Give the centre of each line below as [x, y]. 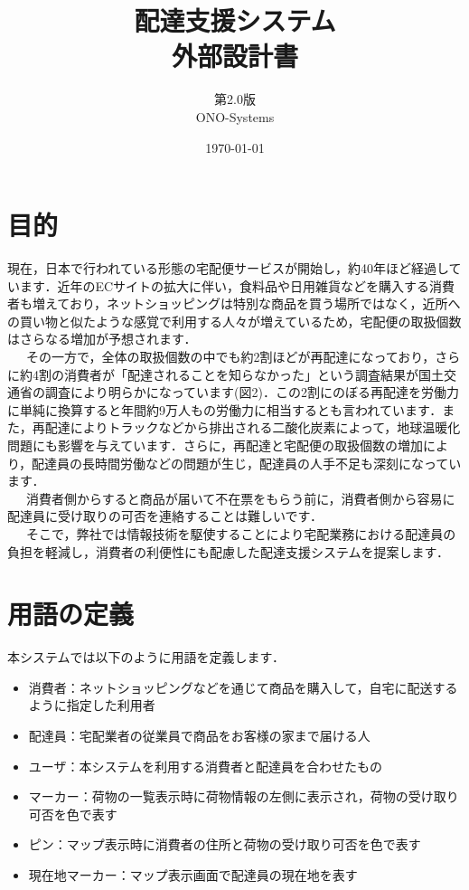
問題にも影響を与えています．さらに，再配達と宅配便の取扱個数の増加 [216, 445]
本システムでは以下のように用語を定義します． [146, 657]
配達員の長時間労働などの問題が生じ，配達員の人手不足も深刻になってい [247, 463]
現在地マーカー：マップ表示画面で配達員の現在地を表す [193, 875]
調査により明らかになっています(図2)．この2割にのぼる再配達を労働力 [252, 392]
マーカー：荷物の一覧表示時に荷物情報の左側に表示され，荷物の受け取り [244, 796]
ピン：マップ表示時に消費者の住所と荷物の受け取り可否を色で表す [225, 844]
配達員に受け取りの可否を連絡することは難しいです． [165, 516]
